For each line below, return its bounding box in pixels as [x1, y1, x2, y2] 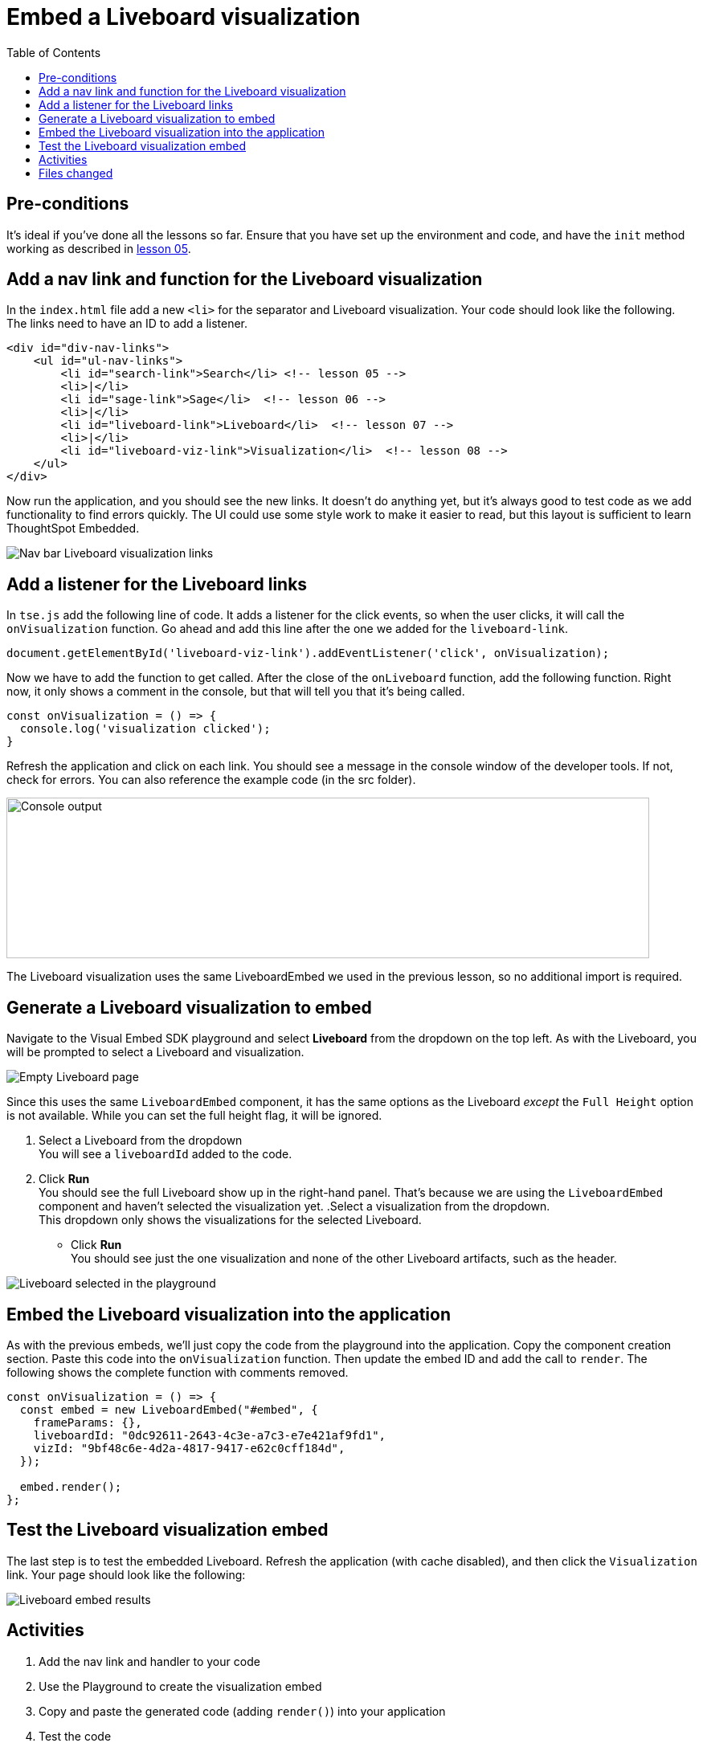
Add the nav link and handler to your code [39, 1654, 260, 1668]
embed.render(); [19, 1480, 122, 1493]
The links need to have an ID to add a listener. [6, 316, 248, 331]
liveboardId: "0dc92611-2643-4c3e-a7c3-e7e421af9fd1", [33, 1428, 386, 1442]
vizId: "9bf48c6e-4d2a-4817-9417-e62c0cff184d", [33, 1441, 345, 1455]
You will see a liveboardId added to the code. [39, 1147, 292, 1161]
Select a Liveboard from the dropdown [39, 1133, 243, 1148]
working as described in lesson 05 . [6, 241, 191, 255]
